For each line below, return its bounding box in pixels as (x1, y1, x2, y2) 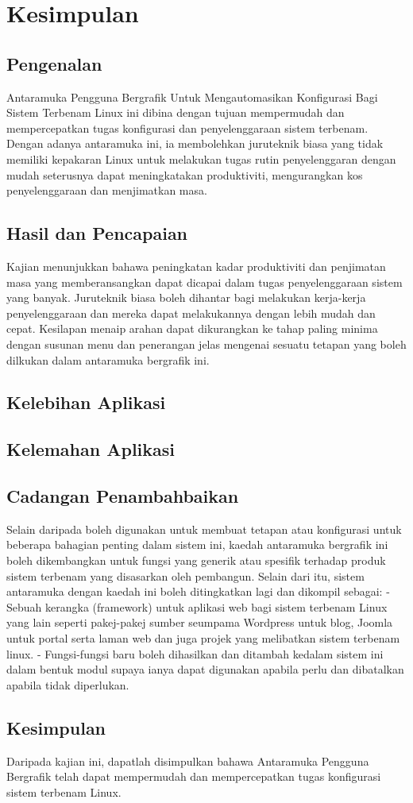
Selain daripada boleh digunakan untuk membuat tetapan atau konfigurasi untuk (6, 520, 402, 537)
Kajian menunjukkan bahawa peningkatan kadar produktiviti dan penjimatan (6, 257, 386, 274)
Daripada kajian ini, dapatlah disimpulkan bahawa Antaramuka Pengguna (6, 752, 369, 769)
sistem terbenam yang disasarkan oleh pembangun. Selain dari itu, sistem (6, 567, 365, 584)
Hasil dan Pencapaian (6, 221, 188, 245)
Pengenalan (6, 51, 102, 75)
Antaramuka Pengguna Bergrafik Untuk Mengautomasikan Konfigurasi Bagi (6, 88, 378, 105)
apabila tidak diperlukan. (6, 676, 129, 693)
